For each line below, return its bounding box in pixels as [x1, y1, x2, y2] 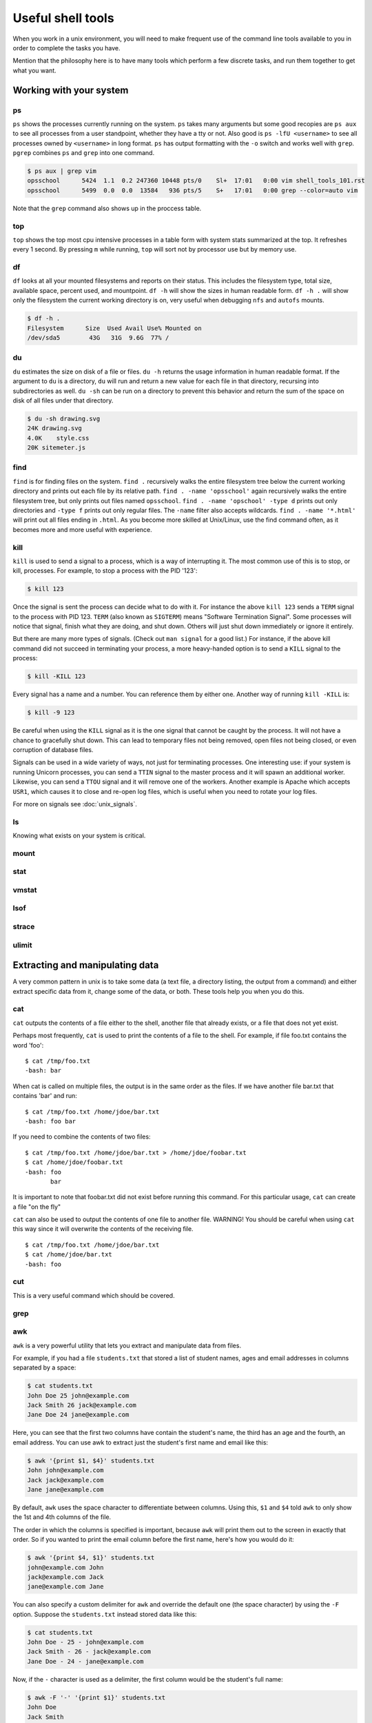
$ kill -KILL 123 [27, 673, 86, 680]
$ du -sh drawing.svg [27, 414, 101, 422]
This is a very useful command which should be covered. [12, 1291, 175, 1299]
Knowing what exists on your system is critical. [12, 831, 146, 840]
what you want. [12, 66, 56, 74]
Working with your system [12, 84, 129, 96]
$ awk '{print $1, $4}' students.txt [27, 1456, 155, 1465]
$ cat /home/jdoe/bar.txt [25, 1251, 113, 1258]
